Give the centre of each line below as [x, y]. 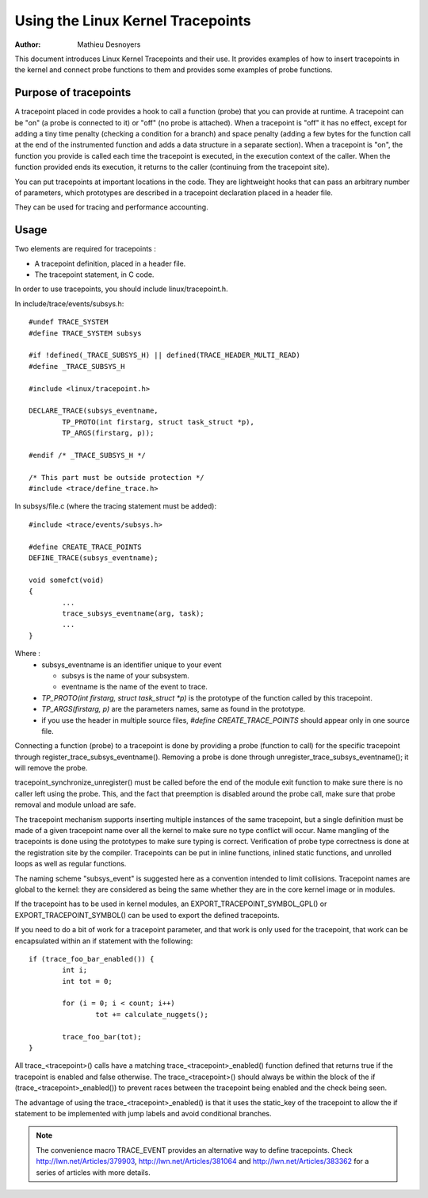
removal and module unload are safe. [75, 804]
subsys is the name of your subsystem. [125, 675]
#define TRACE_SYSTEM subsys [85, 333]
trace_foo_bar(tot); [102, 1037]
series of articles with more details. [93, 1172]
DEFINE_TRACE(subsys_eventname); [94, 558]
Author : [28, 44]
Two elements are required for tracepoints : [85, 249]
